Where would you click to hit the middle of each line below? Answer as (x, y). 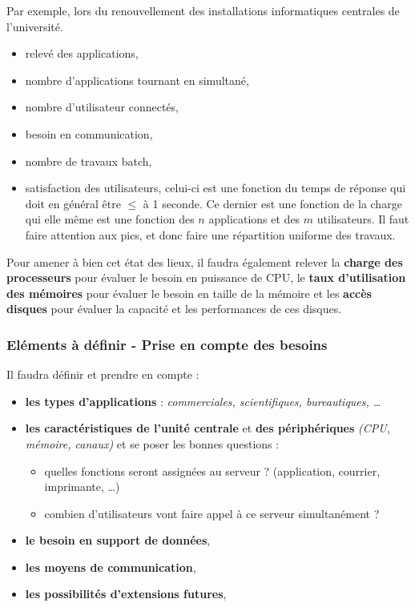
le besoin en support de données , (118, 540)
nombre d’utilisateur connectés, (102, 107)
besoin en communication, (89, 133)
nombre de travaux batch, (89, 161)
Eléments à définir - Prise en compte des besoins (167, 344)
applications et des (254, 219)
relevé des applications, (82, 53)
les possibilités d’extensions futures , (126, 594)
